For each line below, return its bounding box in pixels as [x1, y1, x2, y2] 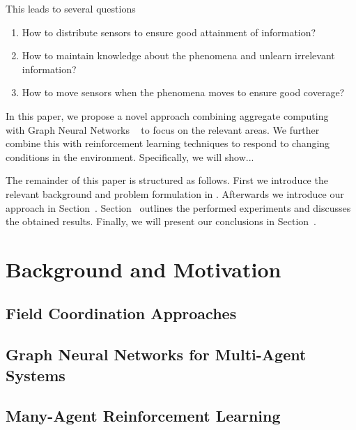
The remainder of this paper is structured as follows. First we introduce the [6, 173, 328, 187]
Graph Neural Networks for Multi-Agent [6, 344, 307, 365]
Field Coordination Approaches [6, 302, 237, 324]
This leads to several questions [6, 1, 136, 15]
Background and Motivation [6, 254, 281, 283]
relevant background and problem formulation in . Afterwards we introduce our [6, 186, 344, 201]
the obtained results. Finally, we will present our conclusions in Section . [6, 214, 316, 229]
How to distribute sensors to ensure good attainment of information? [22, 24, 316, 39]
